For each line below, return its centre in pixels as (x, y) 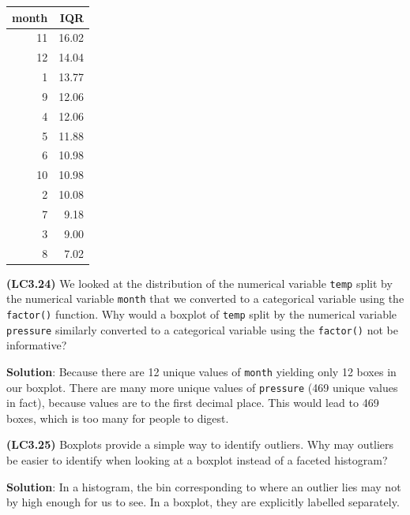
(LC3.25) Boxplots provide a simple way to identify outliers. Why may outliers (200, 444)
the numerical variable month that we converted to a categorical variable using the (205, 299)
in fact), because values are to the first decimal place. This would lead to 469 (193, 403)
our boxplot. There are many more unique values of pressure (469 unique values (202, 387)
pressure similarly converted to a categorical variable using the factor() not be (202, 329)
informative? (37, 345)
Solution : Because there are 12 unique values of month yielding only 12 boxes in (201, 371)
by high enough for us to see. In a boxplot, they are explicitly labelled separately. (203, 502)
